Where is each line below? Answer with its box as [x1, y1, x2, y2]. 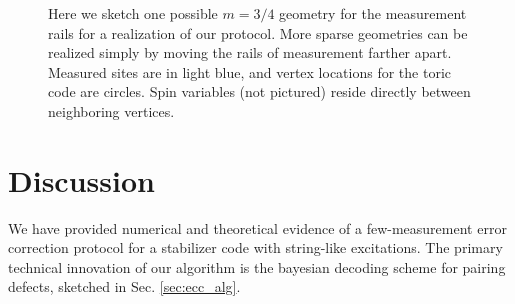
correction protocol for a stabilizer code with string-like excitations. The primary [8, 237, 503, 258]
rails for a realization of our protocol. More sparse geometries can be [48, 22, 468, 43]
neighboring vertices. [48, 100, 175, 121]
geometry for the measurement [279, 3, 467, 23]
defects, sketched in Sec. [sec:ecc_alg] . [8, 276, 241, 297]
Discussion [8, 159, 155, 200]
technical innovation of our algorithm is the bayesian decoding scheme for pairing [8, 256, 506, 277]
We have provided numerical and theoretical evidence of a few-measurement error [8, 217, 507, 238]
